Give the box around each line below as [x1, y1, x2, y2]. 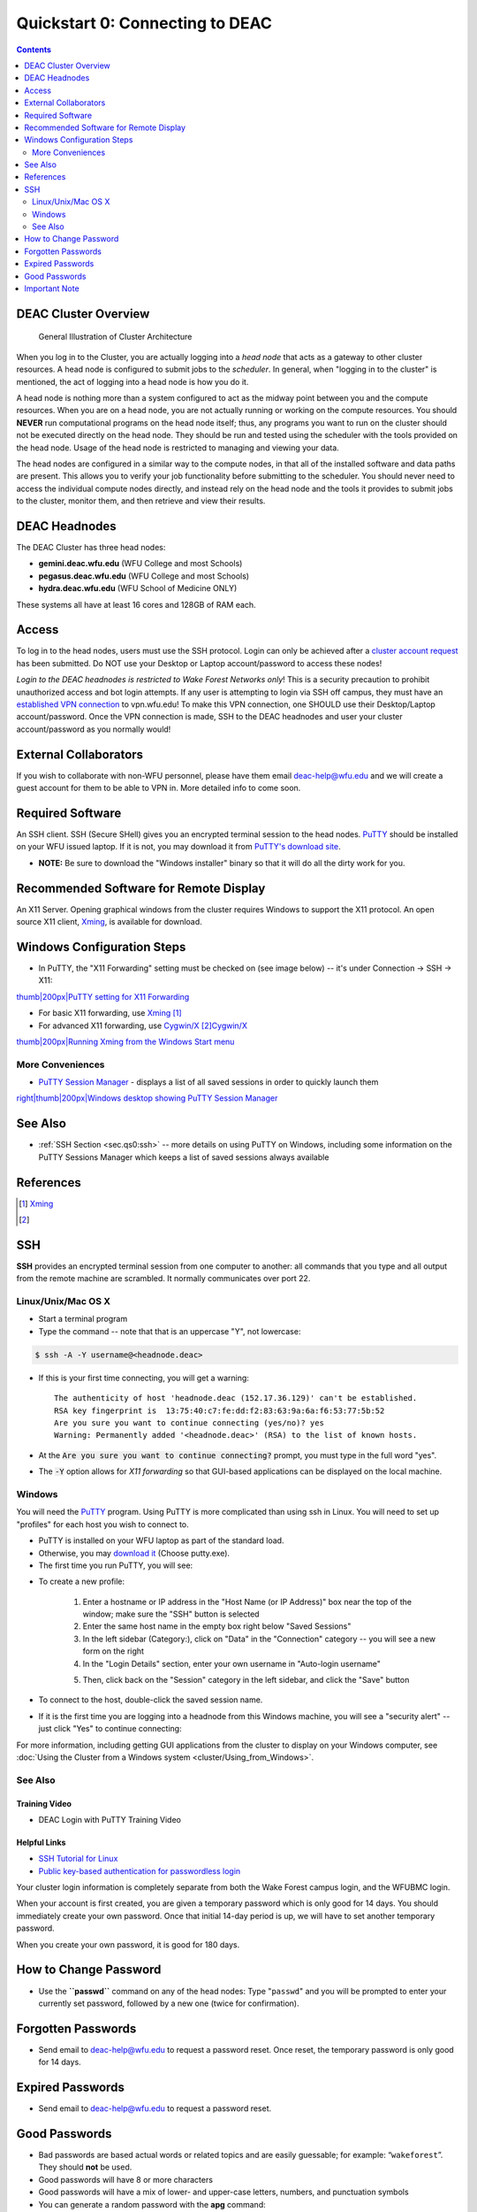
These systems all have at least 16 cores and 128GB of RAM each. [16, 599, 256, 610]
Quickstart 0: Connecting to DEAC [16, 13, 273, 33]
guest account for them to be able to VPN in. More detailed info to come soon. [16, 783, 301, 794]
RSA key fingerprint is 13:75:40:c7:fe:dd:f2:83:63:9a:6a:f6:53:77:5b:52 [54, 1405, 385, 1416]
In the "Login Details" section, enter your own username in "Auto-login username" [82, 1658, 382, 1669]
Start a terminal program [38, 1314, 128, 1325]
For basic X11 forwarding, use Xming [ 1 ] [38, 1008, 182, 1018]
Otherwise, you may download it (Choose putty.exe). [38, 1548, 230, 1558]
